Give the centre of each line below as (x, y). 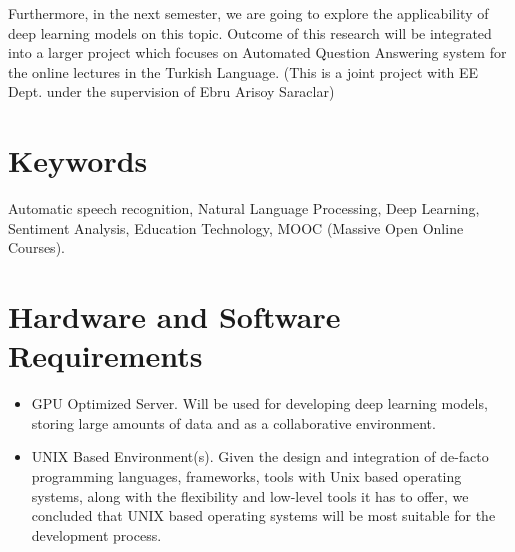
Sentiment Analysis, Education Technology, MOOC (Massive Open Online (236, 227)
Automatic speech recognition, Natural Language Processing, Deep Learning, (244, 208)
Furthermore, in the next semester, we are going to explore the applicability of (248, 13)
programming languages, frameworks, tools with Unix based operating (246, 475)
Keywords (78, 160)
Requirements (105, 355)
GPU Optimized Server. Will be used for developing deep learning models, (259, 403)
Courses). (36, 247)
